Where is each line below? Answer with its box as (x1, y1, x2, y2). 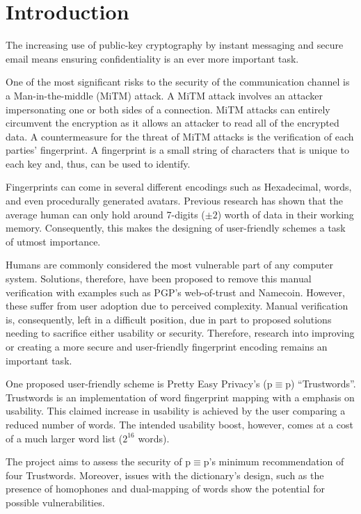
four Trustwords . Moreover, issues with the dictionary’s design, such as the (6, 467, 324, 482)
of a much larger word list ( (6, 431, 123, 445)
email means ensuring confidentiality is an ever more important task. (6, 51, 299, 65)
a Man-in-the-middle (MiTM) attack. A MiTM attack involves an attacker (6, 88, 323, 102)
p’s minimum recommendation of (203, 454, 344, 469)
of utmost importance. (6, 234, 101, 248)
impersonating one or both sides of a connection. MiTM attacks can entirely (6, 102, 330, 116)
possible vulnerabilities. (6, 495, 105, 509)
